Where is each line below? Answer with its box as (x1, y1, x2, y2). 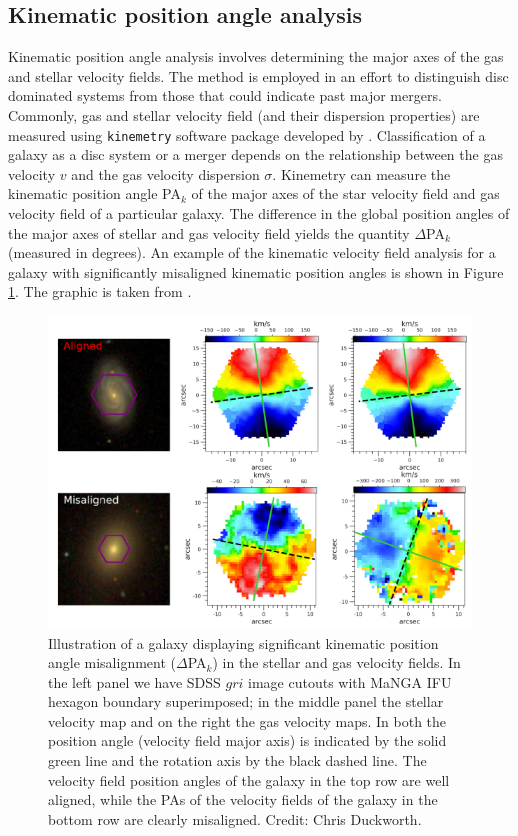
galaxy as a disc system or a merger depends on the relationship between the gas (8, 144, 503, 165)
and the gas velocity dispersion (71, 163, 260, 184)
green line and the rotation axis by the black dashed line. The (48, 750, 427, 771)
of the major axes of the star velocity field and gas (191, 183, 500, 204)
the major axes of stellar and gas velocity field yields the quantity (8, 222, 410, 243)
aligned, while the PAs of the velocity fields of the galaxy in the (48, 789, 438, 810)
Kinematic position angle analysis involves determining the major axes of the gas (8, 46, 504, 67)
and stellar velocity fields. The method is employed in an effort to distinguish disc (8, 65, 509, 86)
